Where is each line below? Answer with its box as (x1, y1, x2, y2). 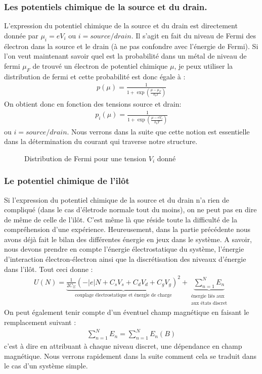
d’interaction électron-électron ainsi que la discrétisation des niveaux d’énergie (4, 254, 246, 264)
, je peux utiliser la (174, 60, 233, 71)
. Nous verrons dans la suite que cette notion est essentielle (67, 126, 250, 136)
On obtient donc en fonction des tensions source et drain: (4, 99, 182, 109)
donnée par (4, 30, 38, 40)
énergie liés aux (191, 293, 225, 299)
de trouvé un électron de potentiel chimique (32, 60, 168, 71)
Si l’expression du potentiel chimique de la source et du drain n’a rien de (4, 194, 229, 205)
